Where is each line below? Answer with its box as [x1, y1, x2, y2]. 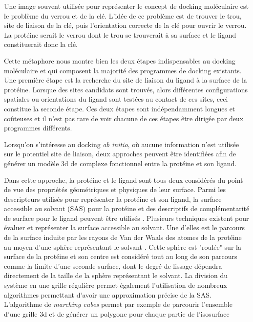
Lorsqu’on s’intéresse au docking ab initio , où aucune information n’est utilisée [4, 139, 239, 149]
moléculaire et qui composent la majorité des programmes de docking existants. [4, 65, 242, 75]
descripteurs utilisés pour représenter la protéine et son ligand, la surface [4, 193, 222, 204]
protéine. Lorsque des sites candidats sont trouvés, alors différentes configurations [4, 84, 248, 94]
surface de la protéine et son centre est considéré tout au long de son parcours [4, 251, 237, 261]
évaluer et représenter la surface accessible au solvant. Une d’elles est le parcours [4, 222, 245, 233]
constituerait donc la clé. [4, 39, 78, 49]
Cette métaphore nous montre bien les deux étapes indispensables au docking [4, 55, 235, 65]
